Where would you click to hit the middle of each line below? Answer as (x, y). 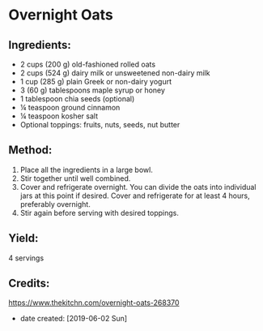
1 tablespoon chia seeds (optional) (77, 99)
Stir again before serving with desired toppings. (100, 213)
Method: (30, 150)
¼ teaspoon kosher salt (59, 116)
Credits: (29, 284)
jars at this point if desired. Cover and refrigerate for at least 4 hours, (135, 196)
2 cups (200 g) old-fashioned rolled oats (88, 64)
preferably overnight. (55, 204)
